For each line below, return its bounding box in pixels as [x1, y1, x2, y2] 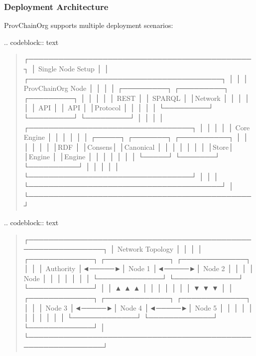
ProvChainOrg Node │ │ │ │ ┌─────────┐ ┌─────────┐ [23, 83, 229, 93]
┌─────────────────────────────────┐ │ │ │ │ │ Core [23, 122, 250, 132]
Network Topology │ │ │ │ [117, 244, 203, 254]
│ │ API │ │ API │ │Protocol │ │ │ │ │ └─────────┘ [23, 102, 214, 113]
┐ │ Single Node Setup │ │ [23, 63, 109, 73]
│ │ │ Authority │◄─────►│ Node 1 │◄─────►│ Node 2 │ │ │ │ [23, 263, 254, 274]
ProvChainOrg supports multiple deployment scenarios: [4, 20, 173, 30]
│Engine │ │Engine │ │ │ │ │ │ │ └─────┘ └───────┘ [23, 151, 220, 162]
